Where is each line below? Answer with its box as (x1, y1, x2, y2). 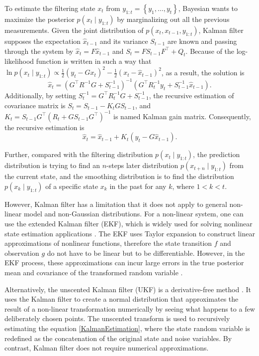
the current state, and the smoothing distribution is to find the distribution (4, 171, 234, 181)
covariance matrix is (4, 100, 66, 110)
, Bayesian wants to (178, 3, 238, 13)
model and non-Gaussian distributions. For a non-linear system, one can (23, 208, 244, 219)
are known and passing (167, 36, 237, 46)
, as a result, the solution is (161, 67, 245, 77)
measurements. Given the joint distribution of (4, 25, 144, 35)
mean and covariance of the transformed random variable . (4, 267, 183, 278)
